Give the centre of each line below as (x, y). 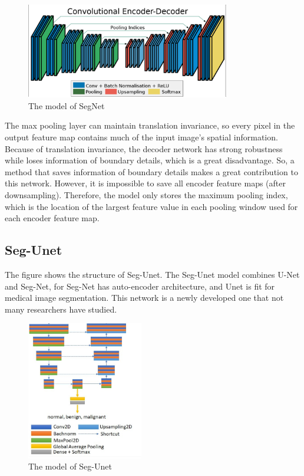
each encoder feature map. (52, 218)
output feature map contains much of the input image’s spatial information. (141, 137)
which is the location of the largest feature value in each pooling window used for (151, 206)
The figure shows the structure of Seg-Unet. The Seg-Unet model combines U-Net (152, 274)
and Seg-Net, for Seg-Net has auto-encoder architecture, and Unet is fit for (140, 286)
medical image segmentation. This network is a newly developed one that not (144, 298)
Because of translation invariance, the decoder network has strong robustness (144, 148)
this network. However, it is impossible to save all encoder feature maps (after (145, 183)
